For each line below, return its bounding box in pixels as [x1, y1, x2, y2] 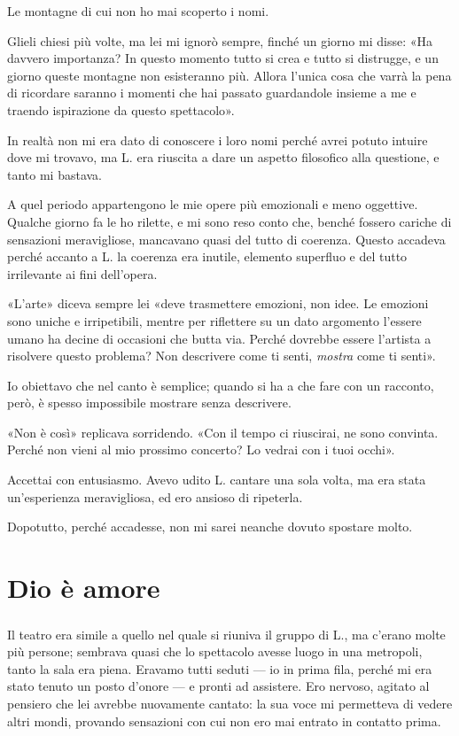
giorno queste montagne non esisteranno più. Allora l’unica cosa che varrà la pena [7, 66, 452, 84]
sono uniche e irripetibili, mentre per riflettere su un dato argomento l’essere [7, 311, 422, 329]
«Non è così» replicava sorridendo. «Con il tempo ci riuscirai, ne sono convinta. [7, 422, 439, 441]
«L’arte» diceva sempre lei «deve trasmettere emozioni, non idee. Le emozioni [7, 294, 429, 313]
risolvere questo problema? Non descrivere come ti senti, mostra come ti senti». [7, 346, 436, 365]
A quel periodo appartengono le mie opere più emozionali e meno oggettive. [7, 195, 418, 213]
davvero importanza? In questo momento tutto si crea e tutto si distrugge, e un [7, 49, 439, 67]
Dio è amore [7, 569, 160, 606]
